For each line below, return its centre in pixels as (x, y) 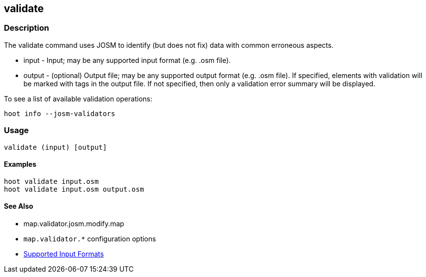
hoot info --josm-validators (60, 113)
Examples (20, 164)
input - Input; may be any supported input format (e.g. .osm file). (127, 60)
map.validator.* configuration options (90, 238)
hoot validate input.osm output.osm (74, 189)
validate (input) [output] (55, 147)
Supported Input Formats (64, 254)
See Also (19, 206)
